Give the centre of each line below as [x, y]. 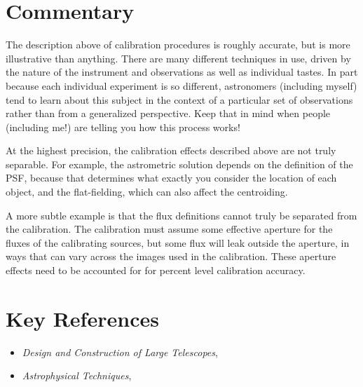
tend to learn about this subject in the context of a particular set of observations [179, 99]
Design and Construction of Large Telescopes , [120, 352]
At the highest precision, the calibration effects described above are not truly [171, 150]
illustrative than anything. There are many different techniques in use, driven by [178, 58]
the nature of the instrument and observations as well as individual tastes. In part [182, 72]
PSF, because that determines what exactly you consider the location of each [171, 178]
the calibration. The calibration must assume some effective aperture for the [169, 229]
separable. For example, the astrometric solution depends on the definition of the [179, 164]
